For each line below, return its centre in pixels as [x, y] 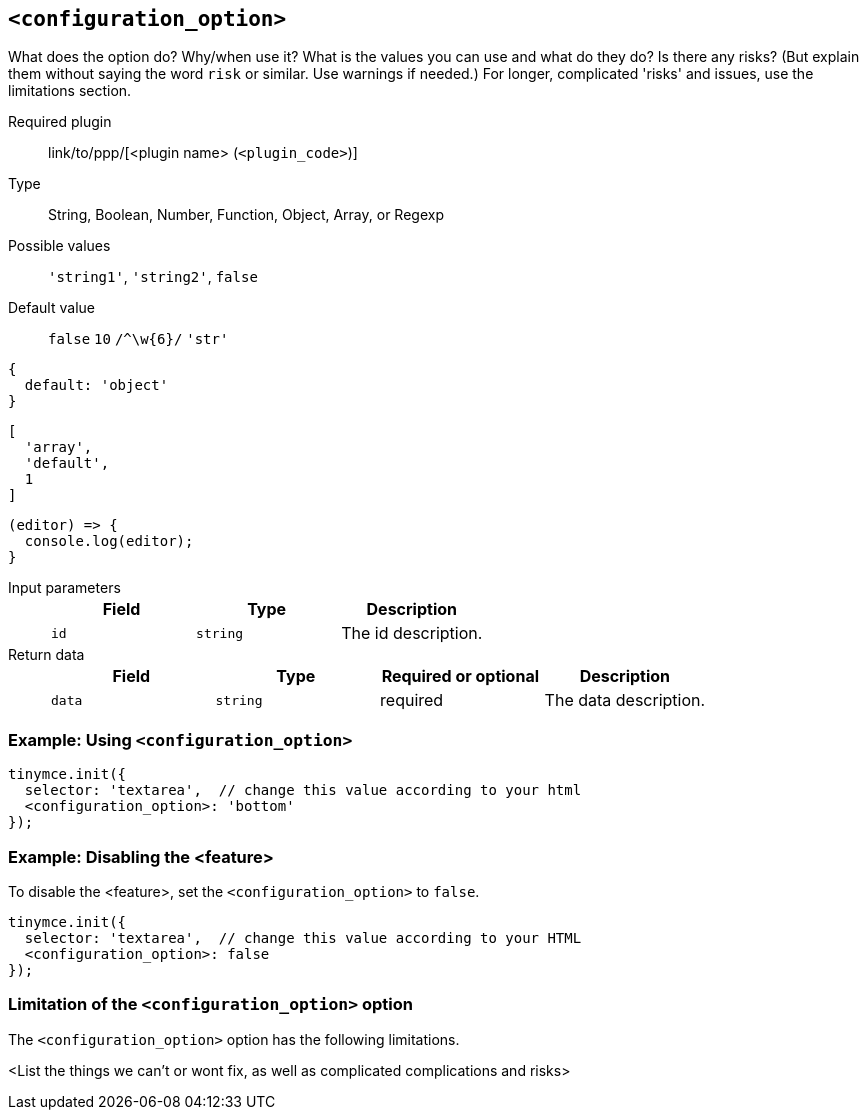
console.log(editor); [109, 541]
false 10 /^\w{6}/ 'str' [138, 339]
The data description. [625, 700]
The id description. [412, 633]
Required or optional [460, 676]
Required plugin [60, 122]
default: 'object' [96, 385]
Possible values [59, 246]
